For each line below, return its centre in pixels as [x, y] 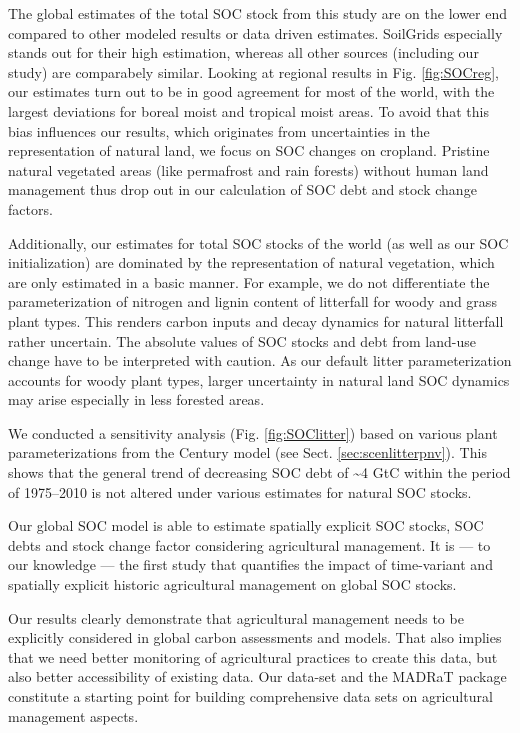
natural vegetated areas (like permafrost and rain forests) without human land [248, 169]
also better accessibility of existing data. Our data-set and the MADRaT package [257, 676]
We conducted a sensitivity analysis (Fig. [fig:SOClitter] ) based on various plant [253, 432]
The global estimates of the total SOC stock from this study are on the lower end [258, 13]
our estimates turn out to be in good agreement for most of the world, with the [251, 91]
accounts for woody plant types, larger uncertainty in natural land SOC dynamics [259, 379]
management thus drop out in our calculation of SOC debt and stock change [242, 189]
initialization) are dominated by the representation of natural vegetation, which [251, 262]
